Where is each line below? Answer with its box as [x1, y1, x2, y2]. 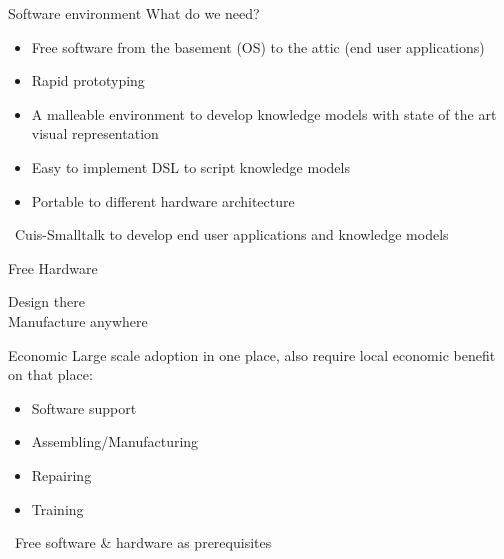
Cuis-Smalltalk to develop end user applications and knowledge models [14, 224, 449, 245]
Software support [31, 397, 137, 418]
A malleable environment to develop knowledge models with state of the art [31, 103, 497, 124]
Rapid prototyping [31, 70, 145, 91]
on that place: [8, 364, 93, 385]
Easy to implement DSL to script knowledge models [31, 156, 350, 177]
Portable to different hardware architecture [31, 190, 295, 211]
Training [31, 498, 84, 519]
